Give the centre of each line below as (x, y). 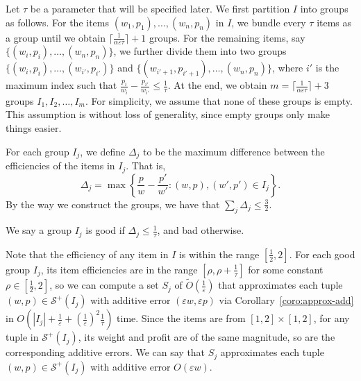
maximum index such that (61, 85)
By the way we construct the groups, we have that (113, 204)
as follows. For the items (58, 22)
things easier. (34, 128)
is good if (105, 230)
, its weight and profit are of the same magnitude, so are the (207, 337)
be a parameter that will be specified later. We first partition (160, 8)
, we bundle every (269, 22)
